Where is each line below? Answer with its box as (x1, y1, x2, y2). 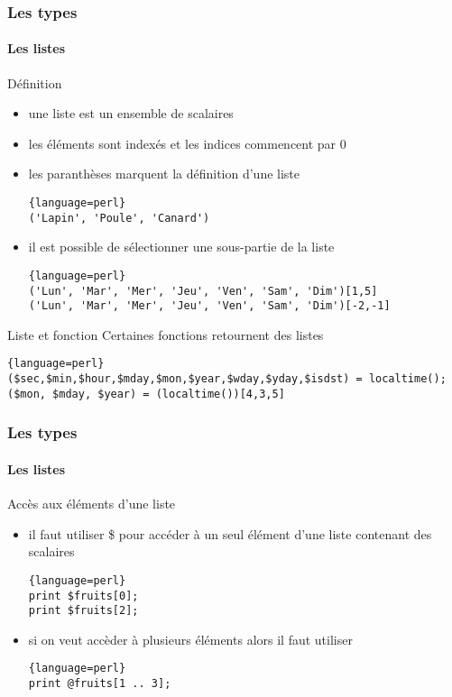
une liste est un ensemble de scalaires (28, 104, 234, 123)
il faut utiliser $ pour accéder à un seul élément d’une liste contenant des (28, 524, 432, 543)
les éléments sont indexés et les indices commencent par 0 (28, 133, 346, 152)
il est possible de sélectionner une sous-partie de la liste (28, 237, 335, 256)
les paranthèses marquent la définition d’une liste (28, 164, 300, 183)
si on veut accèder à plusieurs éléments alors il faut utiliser (28, 629, 353, 648)
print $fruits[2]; (28, 604, 139, 618)
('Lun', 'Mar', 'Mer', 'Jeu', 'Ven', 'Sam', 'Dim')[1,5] (28, 284, 378, 298)
